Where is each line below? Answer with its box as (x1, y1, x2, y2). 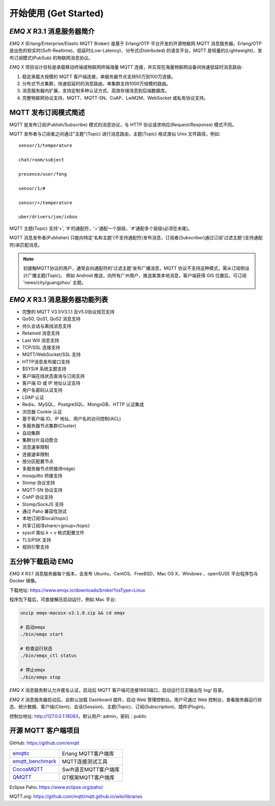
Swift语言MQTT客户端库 (62, 766, 120, 773)
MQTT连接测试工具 (62, 758, 108, 765)
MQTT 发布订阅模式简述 (9, 108, 85, 117)
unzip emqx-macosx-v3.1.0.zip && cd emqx (20, 610, 125, 616)
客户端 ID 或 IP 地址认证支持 (22, 380, 81, 386)
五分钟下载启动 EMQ (9, 557, 74, 566)
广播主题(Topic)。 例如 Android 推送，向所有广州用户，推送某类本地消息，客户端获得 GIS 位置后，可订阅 (27, 272, 247, 279)
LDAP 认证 (22, 394, 44, 400)
